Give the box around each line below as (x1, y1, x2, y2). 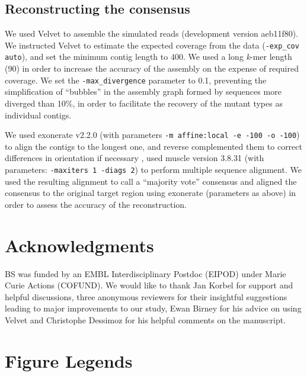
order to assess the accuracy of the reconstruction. (5, 198, 187, 210)
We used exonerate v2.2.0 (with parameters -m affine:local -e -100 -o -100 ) (5, 128, 300, 141)
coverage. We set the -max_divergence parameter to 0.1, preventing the (5, 73, 267, 86)
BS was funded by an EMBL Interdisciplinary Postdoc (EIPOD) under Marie (5, 267, 286, 279)
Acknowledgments (5, 233, 154, 257)
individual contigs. (5, 108, 72, 121)
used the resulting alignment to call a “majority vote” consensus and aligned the (5, 175, 297, 187)
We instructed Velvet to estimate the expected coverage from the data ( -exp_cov (5, 38, 299, 51)
